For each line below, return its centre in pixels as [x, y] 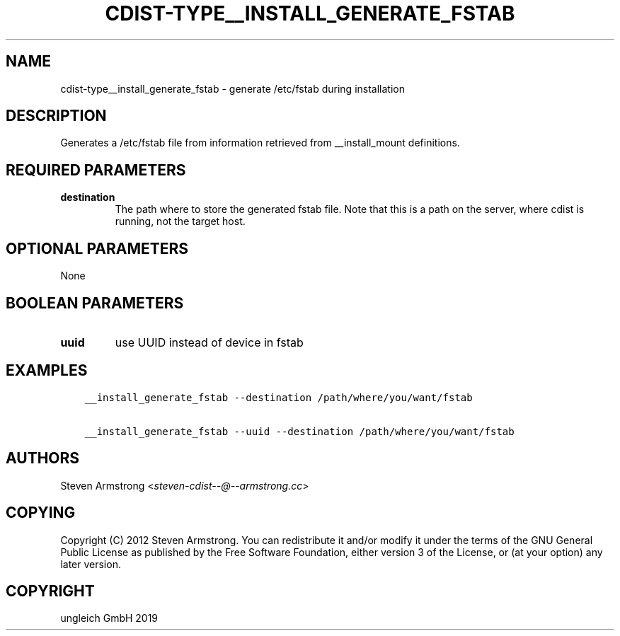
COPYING [41, 513]
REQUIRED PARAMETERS [96, 170]
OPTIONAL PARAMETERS [97, 248]
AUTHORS [43, 458]
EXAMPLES [47, 371]
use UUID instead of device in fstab [209, 342]
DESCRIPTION [56, 116]
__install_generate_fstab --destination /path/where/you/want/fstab [279, 397]
